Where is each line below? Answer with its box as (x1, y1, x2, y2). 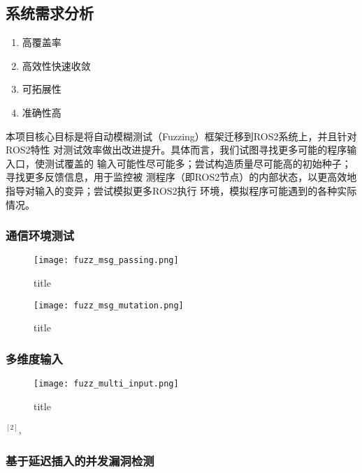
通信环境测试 (6, 227, 75, 244)
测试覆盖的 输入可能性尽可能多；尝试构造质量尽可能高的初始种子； (44, 156, 352, 170)
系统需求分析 (6, 2, 94, 24)
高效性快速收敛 (22, 58, 91, 73)
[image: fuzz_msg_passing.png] (34, 255, 179, 266)
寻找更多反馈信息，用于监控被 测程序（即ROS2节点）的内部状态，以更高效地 (6, 170, 357, 184)
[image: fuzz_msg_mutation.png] (34, 300, 184, 310)
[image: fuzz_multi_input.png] (34, 379, 179, 389)
